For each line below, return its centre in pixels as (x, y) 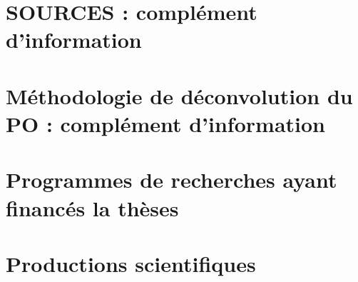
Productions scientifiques (131, 263)
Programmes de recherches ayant (172, 180)
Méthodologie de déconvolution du (179, 95)
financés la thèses (92, 207)
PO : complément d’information (165, 123)
